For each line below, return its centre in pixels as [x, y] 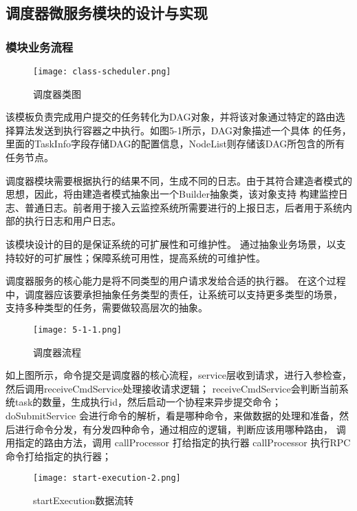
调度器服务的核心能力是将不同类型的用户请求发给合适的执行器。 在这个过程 [176, 281]
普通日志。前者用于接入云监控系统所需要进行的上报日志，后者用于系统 [183, 207]
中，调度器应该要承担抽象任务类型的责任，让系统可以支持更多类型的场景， [174, 294]
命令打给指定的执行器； [58, 456]
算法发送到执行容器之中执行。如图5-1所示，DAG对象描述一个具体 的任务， [183, 130]
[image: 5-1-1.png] [77, 330]
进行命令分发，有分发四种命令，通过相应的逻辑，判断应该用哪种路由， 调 [180, 429]
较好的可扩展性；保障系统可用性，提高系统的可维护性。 [140, 257]
